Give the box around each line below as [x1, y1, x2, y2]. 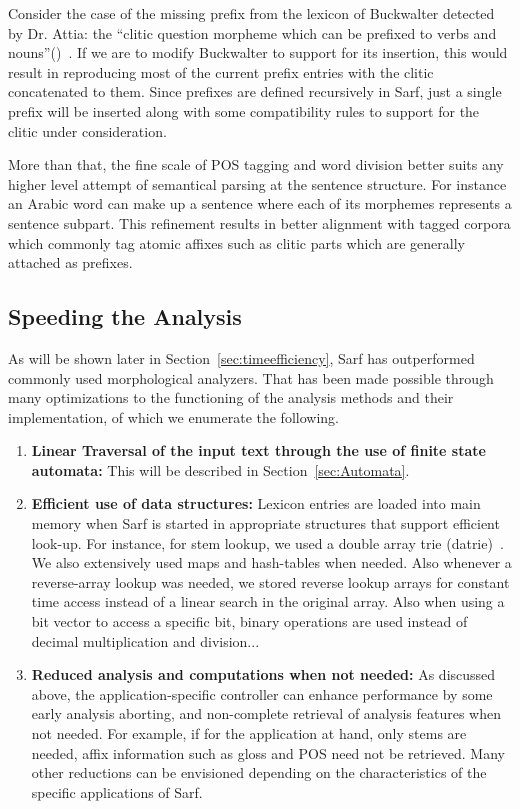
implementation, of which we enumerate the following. [8, 406, 339, 427]
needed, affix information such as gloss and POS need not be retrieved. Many [31, 742, 505, 763]
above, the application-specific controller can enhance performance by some [31, 683, 493, 704]
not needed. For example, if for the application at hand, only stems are [31, 723, 467, 744]
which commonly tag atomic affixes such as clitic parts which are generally [8, 232, 465, 253]
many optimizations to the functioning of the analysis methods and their [8, 387, 454, 408]
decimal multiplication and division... [31, 630, 260, 651]
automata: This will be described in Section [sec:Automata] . [31, 459, 410, 480]
